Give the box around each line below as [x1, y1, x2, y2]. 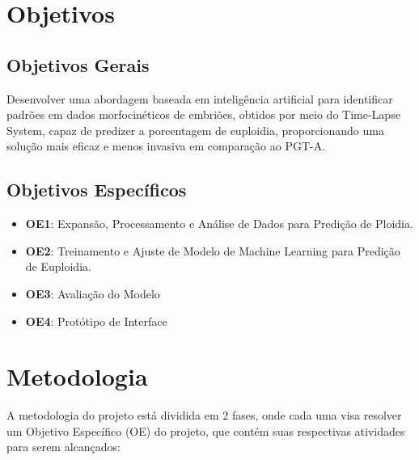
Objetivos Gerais [6, 52, 150, 77]
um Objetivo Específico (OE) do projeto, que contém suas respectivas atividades [6, 422, 405, 439]
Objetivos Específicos [6, 177, 187, 202]
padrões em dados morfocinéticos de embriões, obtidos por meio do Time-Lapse [6, 106, 400, 123]
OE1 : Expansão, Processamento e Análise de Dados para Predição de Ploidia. [25, 215, 413, 232]
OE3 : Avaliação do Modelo [25, 285, 160, 302]
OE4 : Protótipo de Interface [25, 312, 167, 329]
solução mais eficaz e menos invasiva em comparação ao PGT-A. [6, 137, 326, 154]
